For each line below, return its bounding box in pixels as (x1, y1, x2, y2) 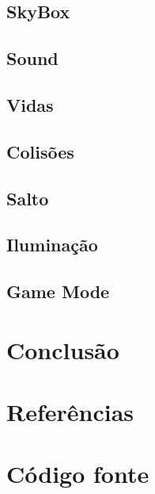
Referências (6, 396, 134, 428)
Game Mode (6, 279, 110, 304)
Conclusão (6, 333, 119, 366)
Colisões (6, 139, 74, 163)
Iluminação (6, 232, 98, 257)
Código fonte (6, 458, 149, 490)
